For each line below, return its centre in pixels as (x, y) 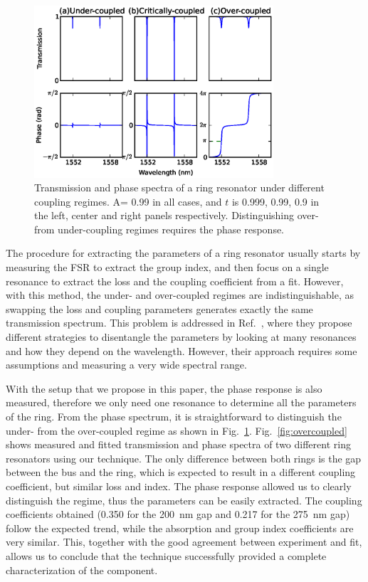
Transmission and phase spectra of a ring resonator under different (179, 187)
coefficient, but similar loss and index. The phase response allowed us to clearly (179, 486)
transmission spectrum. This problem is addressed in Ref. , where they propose (179, 323)
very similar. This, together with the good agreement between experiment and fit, (184, 542)
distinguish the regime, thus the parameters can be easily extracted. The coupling (184, 500)
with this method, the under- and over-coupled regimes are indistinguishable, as (180, 295)
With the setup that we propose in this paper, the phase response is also (164, 388)
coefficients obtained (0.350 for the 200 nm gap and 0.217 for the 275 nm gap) (178, 514)
